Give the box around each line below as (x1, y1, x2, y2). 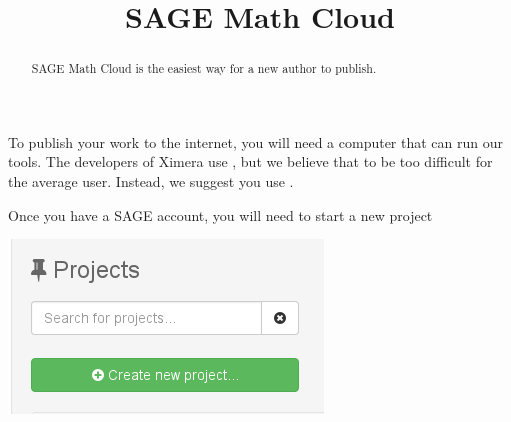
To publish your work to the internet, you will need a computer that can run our (8, 131, 504, 152)
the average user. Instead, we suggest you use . (8, 171, 294, 192)
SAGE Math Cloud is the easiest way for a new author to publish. (31, 60, 377, 77)
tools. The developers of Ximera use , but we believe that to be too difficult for (8, 151, 493, 172)
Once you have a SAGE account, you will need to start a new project (8, 204, 433, 225)
